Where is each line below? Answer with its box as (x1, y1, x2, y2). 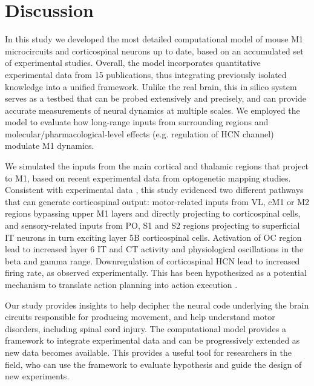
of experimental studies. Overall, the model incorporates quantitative (5, 56, 261, 69)
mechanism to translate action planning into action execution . (5, 278, 238, 290)
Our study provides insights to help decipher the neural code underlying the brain (5, 298, 309, 311)
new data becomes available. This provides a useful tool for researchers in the (5, 345, 292, 358)
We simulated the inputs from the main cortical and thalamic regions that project (5, 160, 309, 172)
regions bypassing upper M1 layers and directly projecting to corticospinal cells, (5, 207, 301, 220)
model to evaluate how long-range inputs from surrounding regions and (5, 116, 269, 128)
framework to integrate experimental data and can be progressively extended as (5, 334, 300, 347)
